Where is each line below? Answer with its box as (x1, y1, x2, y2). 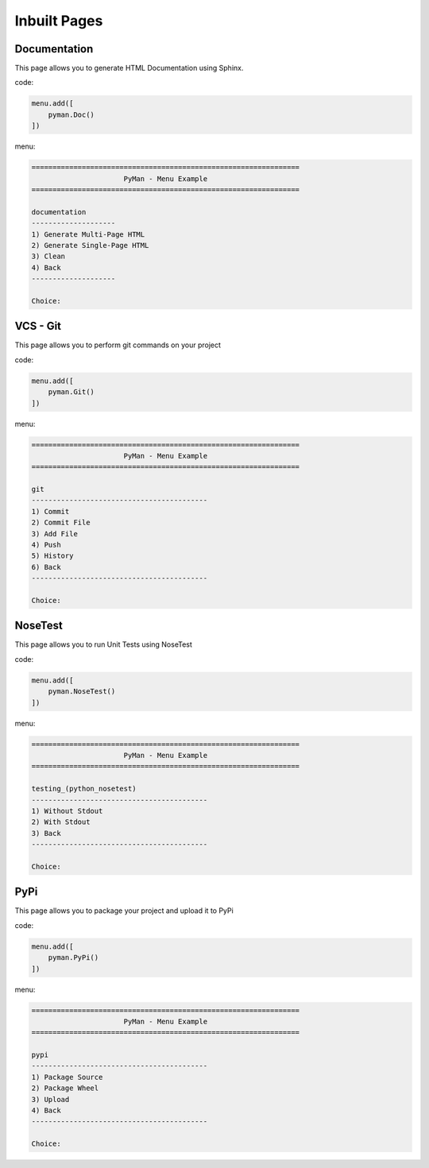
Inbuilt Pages (14, 12, 103, 29)
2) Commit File (31, 518, 91, 528)
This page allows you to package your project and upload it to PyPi (14, 906, 234, 915)
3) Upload (31, 1095, 70, 1104)
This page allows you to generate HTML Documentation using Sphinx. (14, 64, 244, 73)
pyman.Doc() (48, 110, 95, 119)
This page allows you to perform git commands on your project (14, 340, 222, 350)
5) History (31, 551, 74, 560)
